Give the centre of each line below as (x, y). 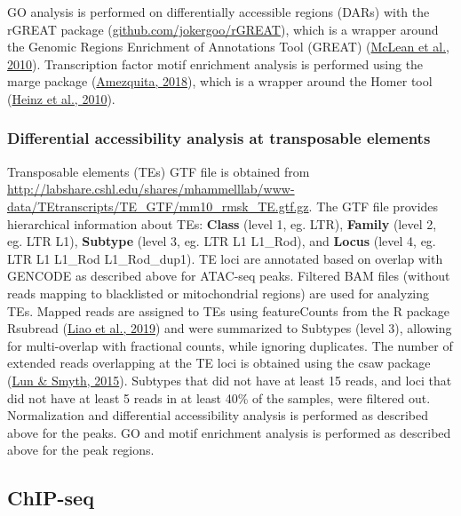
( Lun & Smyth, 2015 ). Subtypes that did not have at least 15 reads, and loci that (230, 380)
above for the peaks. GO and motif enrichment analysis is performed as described (229, 432)
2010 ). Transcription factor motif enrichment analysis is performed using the (215, 64)
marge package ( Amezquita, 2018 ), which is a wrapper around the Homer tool (220, 81)
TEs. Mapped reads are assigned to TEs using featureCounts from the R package (228, 310)
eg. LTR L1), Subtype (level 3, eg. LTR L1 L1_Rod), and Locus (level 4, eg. (222, 241)
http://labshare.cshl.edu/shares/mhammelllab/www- (151, 189)
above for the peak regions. (81, 450)
